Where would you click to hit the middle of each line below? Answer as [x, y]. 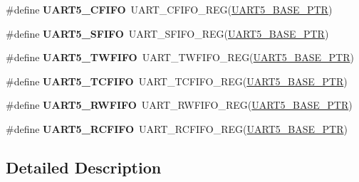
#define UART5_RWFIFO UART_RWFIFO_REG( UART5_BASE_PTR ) [179, 105]
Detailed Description [84, 167]
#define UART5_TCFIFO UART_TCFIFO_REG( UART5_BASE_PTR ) [177, 81]
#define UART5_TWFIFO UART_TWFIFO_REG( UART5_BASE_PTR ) [180, 57]
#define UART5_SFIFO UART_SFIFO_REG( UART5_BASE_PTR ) [167, 33]
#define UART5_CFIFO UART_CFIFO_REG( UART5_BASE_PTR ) [169, 9]
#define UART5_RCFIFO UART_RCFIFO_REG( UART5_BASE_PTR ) [177, 128]
